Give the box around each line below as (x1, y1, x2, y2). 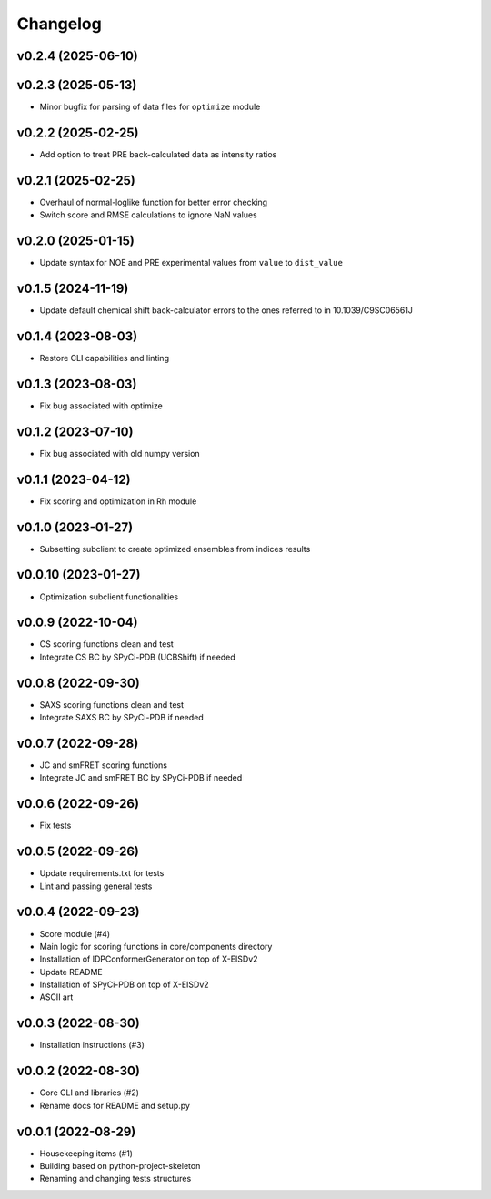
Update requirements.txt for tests (39, 868, 165, 879)
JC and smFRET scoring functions (39, 760, 168, 771)
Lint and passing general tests (39, 881, 153, 892)
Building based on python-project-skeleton (39, 1160, 201, 1171)
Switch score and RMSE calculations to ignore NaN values (39, 209, 258, 220)
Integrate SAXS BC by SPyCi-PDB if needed (39, 712, 204, 723)
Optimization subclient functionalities (39, 591, 179, 602)
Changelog (16, 14, 102, 34)
